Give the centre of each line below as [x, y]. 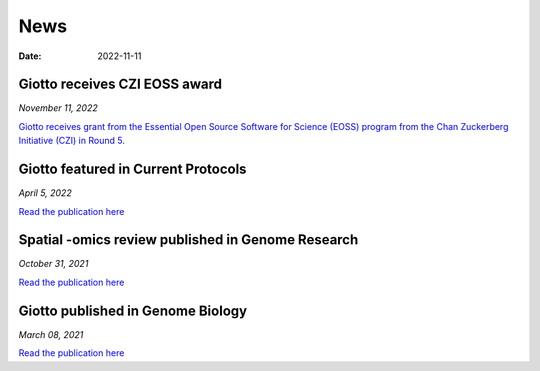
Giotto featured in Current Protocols [132, 169]
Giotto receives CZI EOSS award [120, 84]
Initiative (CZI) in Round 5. [71, 141]
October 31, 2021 [53, 264]
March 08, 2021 [51, 334]
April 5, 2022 [45, 193]
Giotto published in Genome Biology [133, 310]
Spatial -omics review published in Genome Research [188, 240]
